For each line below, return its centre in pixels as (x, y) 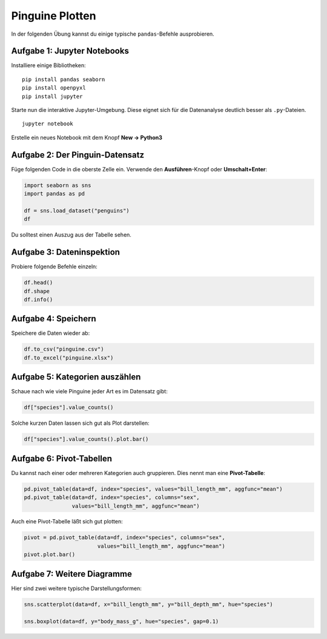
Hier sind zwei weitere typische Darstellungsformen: (77, 588)
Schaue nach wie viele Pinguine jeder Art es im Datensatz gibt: (89, 392)
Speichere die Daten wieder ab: (51, 333)
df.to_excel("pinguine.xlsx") (69, 358)
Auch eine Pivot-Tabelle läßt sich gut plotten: (67, 522)
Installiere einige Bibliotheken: (48, 65)
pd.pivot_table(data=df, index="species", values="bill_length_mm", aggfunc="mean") (153, 489)
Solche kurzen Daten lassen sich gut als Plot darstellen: (80, 423)
